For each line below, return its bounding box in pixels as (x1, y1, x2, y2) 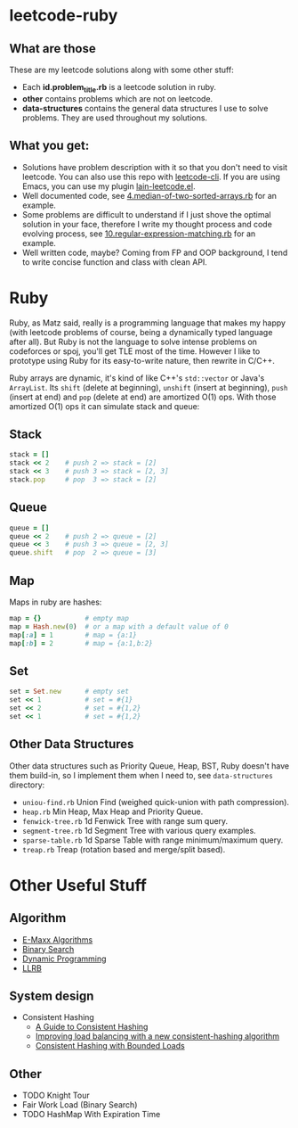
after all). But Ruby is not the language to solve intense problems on (9, 336, 258, 347)
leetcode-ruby (9, 5, 118, 26)
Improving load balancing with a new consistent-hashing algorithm (35, 1031, 280, 1042)
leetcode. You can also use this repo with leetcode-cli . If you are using (21, 171, 280, 182)
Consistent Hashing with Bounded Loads (35, 1041, 185, 1051)
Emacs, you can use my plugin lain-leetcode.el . (21, 180, 196, 192)
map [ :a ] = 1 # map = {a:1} (9, 630, 138, 639)
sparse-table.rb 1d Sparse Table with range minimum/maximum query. (21, 835, 284, 845)
